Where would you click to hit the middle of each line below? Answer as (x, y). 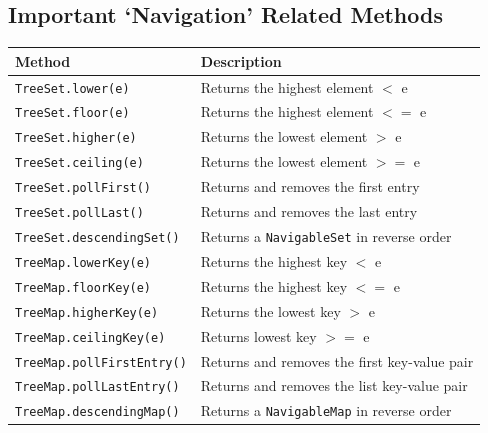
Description (241, 60)
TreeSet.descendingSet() (97, 237)
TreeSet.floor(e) (72, 113)
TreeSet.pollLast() (79, 213)
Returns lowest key (258, 335)
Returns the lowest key (270, 310)
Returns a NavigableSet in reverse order (326, 235)
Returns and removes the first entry (310, 186)
